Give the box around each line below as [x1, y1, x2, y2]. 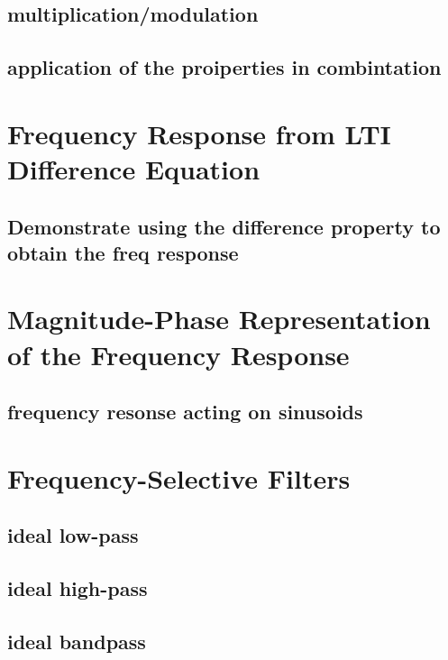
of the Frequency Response [7, 335, 350, 372]
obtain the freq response [7, 238, 239, 266]
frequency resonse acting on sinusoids [7, 398, 363, 426]
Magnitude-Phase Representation [7, 300, 431, 337]
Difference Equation [7, 150, 261, 187]
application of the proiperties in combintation [7, 53, 442, 81]
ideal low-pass [7, 521, 139, 549]
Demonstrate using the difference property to [7, 212, 441, 240]
